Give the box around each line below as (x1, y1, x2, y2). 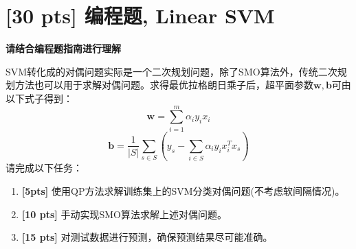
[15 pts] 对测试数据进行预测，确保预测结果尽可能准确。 (21, 230, 273, 244)
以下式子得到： (5, 91, 73, 105)
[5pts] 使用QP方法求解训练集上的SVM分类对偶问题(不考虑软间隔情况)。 (21, 183, 345, 198)
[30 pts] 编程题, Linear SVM (5, 1, 275, 29)
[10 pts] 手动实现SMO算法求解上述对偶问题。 (21, 206, 227, 221)
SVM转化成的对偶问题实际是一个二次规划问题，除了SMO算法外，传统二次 (5, 64, 337, 78)
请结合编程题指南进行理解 (5, 41, 121, 56)
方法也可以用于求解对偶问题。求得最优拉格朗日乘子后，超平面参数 (14, 78, 313, 92)
